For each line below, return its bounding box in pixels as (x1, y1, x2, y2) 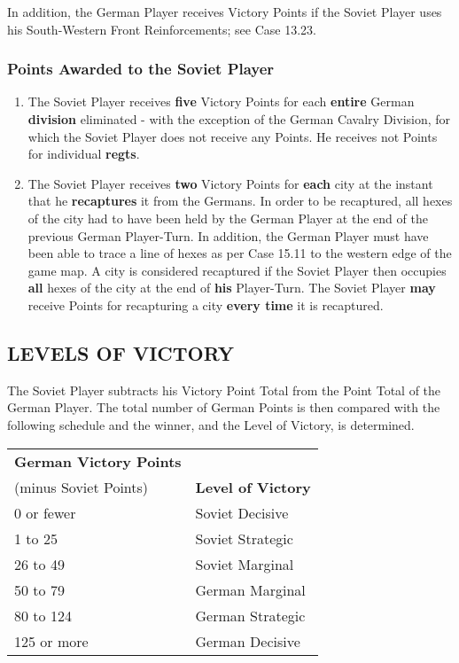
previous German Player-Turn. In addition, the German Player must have (27, 226, 429, 245)
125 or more (14, 630, 89, 651)
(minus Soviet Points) (14, 476, 149, 497)
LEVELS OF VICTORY (7, 339, 235, 366)
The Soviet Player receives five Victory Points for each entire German (27, 92, 415, 111)
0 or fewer (14, 502, 76, 523)
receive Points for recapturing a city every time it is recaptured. (27, 295, 384, 314)
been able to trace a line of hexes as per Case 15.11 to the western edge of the (27, 244, 452, 262)
